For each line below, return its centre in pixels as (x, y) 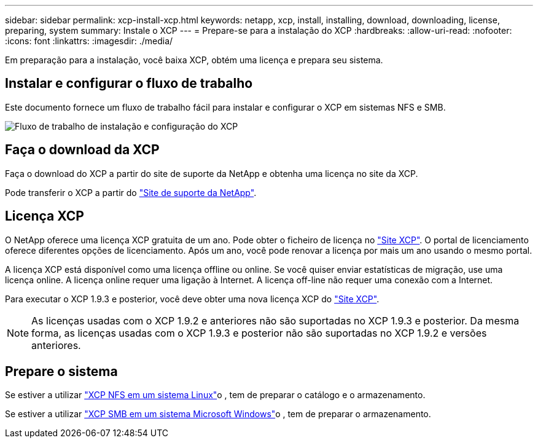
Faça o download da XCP (82, 150)
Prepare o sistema (61, 371)
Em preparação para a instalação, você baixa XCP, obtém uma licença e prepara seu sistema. (194, 60)
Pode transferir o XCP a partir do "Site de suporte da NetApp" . (131, 192)
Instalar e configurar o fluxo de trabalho (129, 84)
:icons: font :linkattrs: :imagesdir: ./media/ (89, 41)
